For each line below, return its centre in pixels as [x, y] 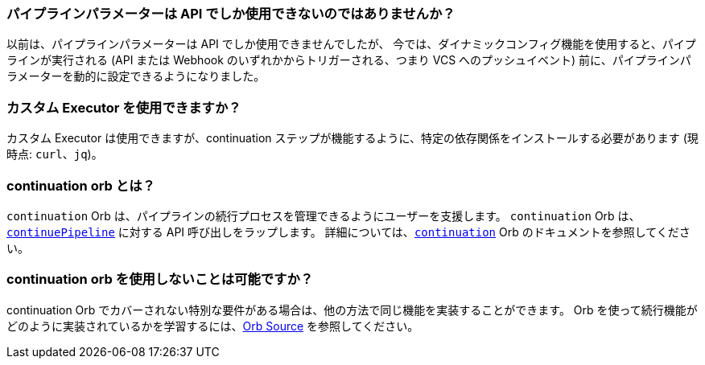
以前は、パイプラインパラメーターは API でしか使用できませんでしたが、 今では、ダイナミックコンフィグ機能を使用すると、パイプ [351, 44]
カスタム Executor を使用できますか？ [124, 107]
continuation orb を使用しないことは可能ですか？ [160, 279]
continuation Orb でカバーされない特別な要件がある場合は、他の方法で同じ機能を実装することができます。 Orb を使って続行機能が [352, 310]
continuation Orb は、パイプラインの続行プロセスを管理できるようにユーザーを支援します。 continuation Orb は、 [324, 215]
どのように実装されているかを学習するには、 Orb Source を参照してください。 [213, 326]
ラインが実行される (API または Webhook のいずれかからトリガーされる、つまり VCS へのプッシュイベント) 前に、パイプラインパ [349, 60]
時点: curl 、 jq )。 [55, 154]
